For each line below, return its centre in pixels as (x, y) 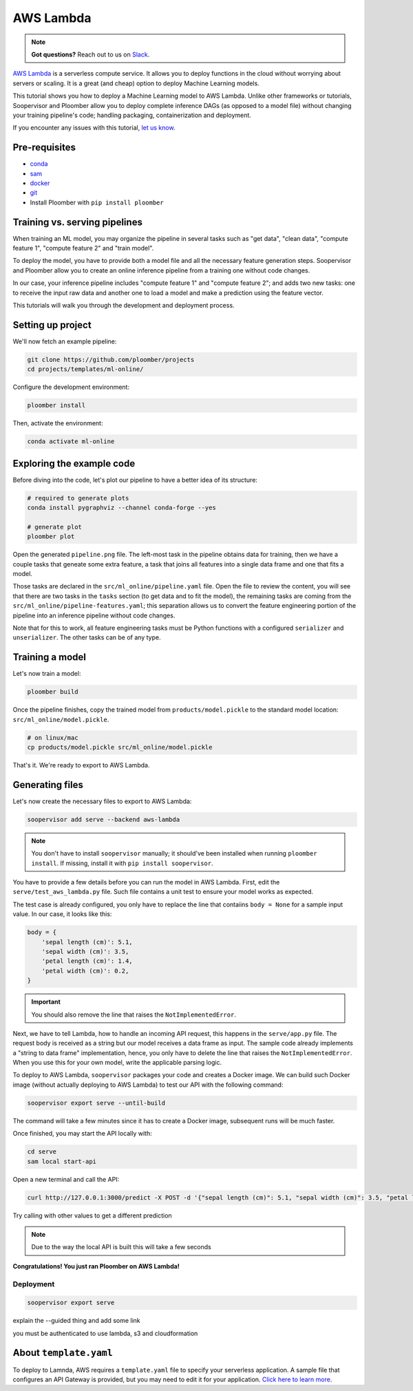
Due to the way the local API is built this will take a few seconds (121, 1247)
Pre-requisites (44, 148)
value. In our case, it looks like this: (62, 914)
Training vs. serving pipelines (77, 222)
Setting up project (52, 325)
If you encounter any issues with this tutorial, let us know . (94, 128)
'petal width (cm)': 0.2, (85, 971)
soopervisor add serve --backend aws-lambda (104, 819)
